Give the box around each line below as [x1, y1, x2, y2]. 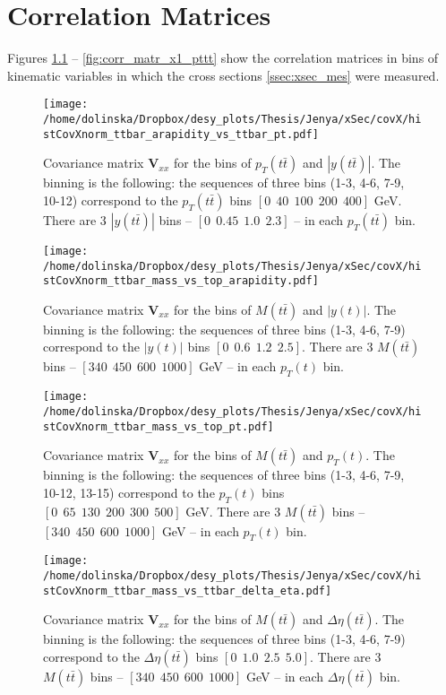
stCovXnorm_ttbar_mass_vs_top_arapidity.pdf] [43, 274, 319, 288]
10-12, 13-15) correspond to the [43, 482, 215, 501]
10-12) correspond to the [43, 190, 178, 209]
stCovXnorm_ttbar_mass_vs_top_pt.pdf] [43, 420, 274, 433]
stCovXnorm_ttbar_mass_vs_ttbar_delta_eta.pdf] [43, 584, 332, 597]
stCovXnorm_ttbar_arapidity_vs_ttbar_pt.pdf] [43, 127, 319, 141]
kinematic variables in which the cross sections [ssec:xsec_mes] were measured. [7, 65, 440, 84]
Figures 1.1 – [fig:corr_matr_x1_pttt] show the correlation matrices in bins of [7, 48, 439, 67]
